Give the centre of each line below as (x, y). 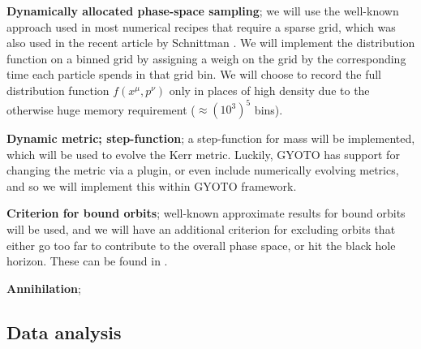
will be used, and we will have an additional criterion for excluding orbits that (201, 229)
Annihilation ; (44, 288)
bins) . (268, 109)
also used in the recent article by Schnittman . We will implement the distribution (211, 43)
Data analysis (64, 332)
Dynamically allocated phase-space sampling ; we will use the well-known (203, 11)
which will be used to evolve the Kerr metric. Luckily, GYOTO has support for (203, 154)
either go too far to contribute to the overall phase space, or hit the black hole (201, 245)
